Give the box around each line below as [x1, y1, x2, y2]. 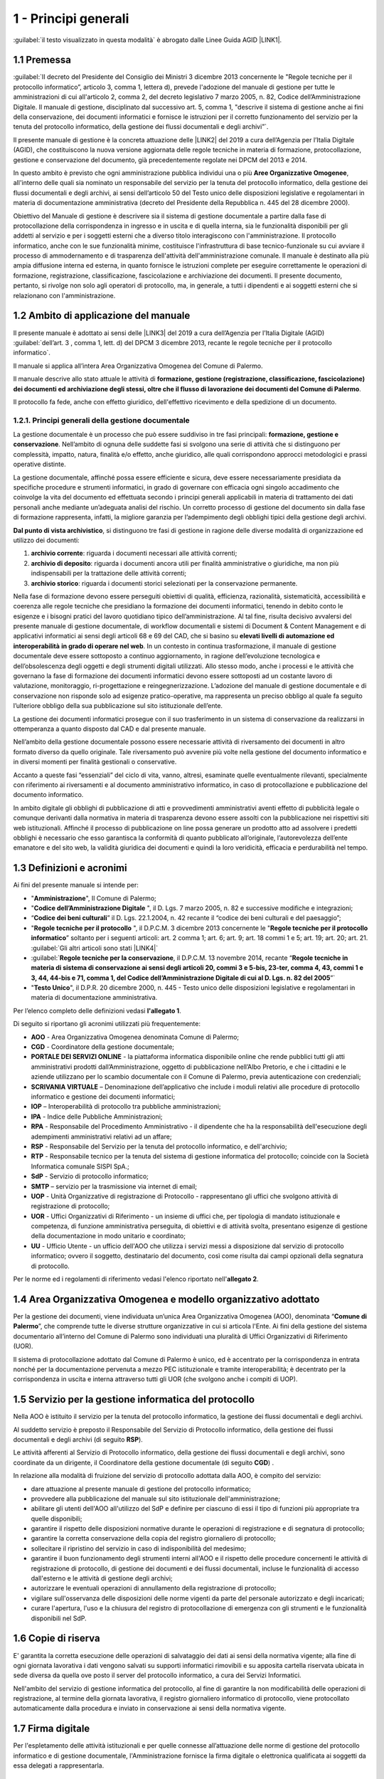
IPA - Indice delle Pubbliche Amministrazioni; [31, 1112, 163, 1121]
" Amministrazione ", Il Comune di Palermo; [31, 894, 156, 902]
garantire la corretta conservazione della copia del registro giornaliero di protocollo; [31, 1534, 277, 1543]
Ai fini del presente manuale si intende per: [13, 881, 139, 889]
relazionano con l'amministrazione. [13, 291, 116, 300]
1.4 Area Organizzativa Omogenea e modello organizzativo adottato [13, 1293, 320, 1305]
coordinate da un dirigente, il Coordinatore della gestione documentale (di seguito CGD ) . [13, 1458, 274, 1467]
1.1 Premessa [13, 54, 71, 66]
